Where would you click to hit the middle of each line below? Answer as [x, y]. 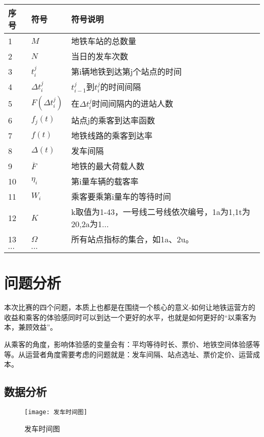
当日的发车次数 [100, 56]
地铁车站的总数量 [104, 41]
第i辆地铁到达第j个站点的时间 [126, 71]
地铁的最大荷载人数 [108, 166]
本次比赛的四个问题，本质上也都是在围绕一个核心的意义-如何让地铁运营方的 [130, 307]
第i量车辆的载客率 [105, 181]
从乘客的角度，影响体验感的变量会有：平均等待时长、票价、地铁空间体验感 [128, 344]
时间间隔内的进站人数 [132, 104]
